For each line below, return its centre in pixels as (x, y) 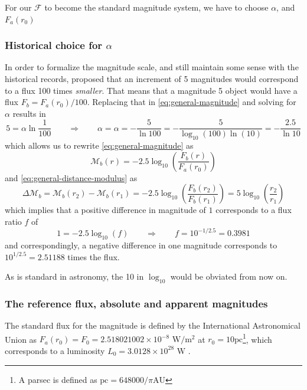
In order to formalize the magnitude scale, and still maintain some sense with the (152, 67)
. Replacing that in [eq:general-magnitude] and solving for (192, 102)
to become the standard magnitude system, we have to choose (156, 7)
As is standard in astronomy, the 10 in (74, 276)
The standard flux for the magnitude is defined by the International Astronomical (153, 325)
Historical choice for (54, 45)
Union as (21, 339)
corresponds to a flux (254, 210)
